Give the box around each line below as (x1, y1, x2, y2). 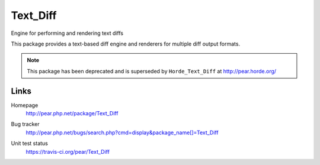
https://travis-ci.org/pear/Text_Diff (25, 148, 110, 155)
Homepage (11, 101, 39, 109)
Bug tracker (11, 121, 40, 128)
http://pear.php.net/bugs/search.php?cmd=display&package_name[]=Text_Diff (25, 129, 219, 136)
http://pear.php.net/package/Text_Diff (25, 110, 119, 117)
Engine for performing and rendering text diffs (11, 30, 124, 37)
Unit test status (11, 140, 49, 147)
